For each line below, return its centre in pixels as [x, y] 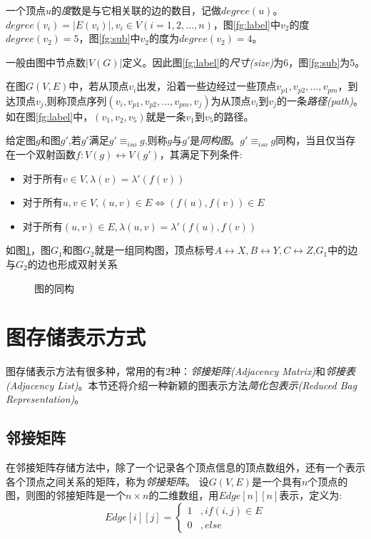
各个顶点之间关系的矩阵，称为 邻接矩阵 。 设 [107, 481]
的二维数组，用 [184, 495]
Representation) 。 [45, 399]
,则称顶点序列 [75, 100]
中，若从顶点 [99, 86]
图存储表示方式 [76, 337]
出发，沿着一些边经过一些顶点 [207, 86]
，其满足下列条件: [201, 154]
